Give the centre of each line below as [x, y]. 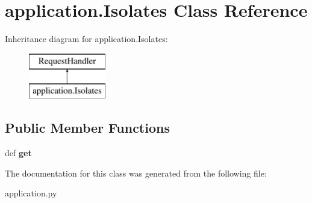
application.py [31, 193]
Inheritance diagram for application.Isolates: [86, 39]
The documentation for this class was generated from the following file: [136, 173]
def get [18, 153]
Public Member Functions [87, 128]
